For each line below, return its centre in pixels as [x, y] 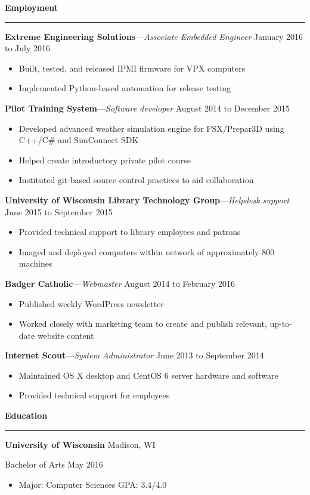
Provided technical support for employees [94, 395]
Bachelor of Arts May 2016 [54, 464]
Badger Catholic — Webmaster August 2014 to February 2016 [120, 283]
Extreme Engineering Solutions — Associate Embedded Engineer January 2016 [154, 36]
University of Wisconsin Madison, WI [80, 444]
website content [66, 335]
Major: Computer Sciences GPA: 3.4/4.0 [93, 484]
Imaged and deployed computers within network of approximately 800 [147, 251]
